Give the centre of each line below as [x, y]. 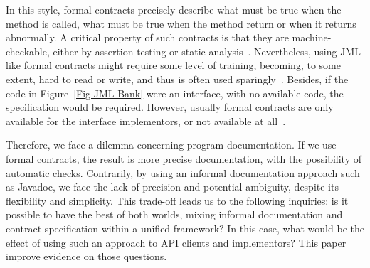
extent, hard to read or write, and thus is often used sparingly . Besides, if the [177, 79]
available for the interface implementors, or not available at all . [146, 120]
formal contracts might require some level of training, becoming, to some [182, 65]
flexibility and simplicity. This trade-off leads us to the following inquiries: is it [177, 200]
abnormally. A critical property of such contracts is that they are [147, 37]
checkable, [28, 51]
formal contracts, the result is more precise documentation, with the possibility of [184, 158]
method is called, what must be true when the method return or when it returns [181, 23]
